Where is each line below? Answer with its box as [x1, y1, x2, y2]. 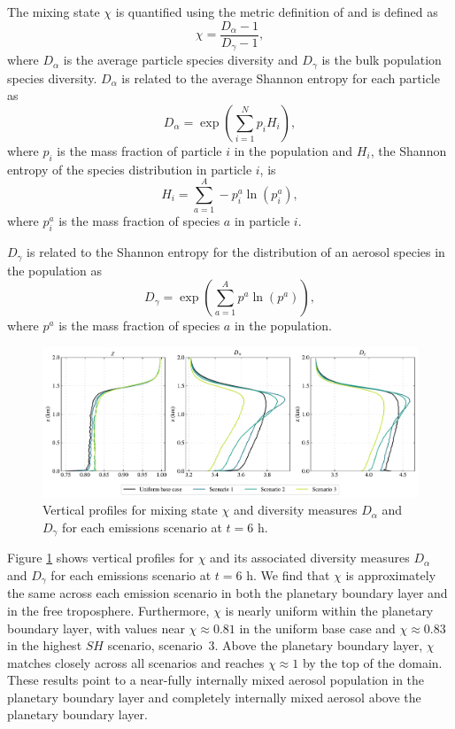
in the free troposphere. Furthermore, [7, 601, 210, 619]
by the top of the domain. [302, 653, 443, 671]
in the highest [7, 636, 82, 655]
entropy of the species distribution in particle [7, 159, 252, 178]
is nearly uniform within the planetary [225, 601, 434, 619]
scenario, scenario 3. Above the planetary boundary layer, [107, 636, 423, 655]
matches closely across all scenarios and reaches [7, 653, 265, 671]
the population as [7, 260, 103, 279]
